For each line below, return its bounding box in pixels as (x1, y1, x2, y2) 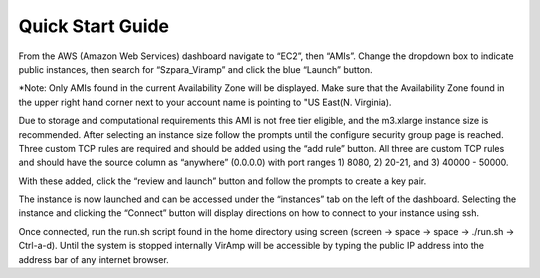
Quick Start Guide (18, 15, 170, 37)
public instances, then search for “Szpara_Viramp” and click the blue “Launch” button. (18, 63, 374, 75)
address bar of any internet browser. (18, 253, 169, 265)
